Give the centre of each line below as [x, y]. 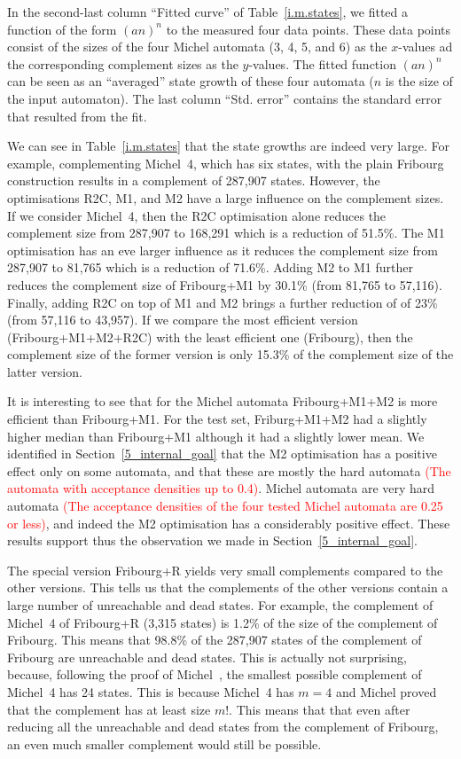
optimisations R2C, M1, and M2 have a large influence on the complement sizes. [226, 197]
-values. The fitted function [322, 63]
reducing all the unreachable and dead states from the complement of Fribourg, [223, 727]
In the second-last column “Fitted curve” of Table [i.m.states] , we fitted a [208, 12]
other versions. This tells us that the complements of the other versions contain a [228, 587]
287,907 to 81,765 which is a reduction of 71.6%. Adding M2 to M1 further [210, 267]
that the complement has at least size [109, 709]
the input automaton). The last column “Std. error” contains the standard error [225, 98]
